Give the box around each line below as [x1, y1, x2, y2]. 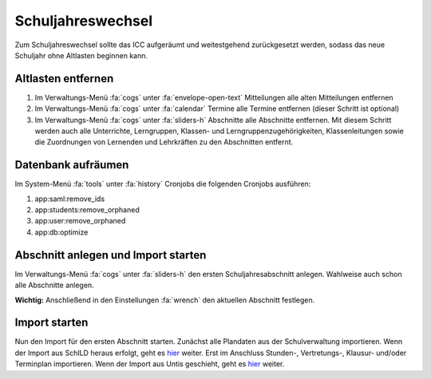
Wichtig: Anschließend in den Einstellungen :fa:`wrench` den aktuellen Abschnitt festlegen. [14, 295, 315, 305]
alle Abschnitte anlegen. [14, 280, 95, 290]
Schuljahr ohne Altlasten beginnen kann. [14, 50, 148, 60]
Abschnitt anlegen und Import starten [14, 248, 207, 262]
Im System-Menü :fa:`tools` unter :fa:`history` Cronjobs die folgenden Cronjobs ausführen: [14, 180, 311, 189]
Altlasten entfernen [14, 72, 114, 85]
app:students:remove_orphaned [34, 205, 140, 215]
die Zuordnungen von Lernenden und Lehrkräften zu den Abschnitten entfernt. [34, 137, 294, 147]
